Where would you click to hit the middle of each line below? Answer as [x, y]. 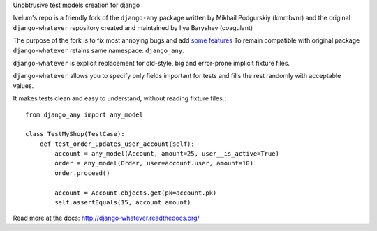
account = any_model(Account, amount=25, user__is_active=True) [167, 154]
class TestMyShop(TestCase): [75, 134]
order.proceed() [82, 173]
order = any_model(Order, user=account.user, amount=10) [154, 163]
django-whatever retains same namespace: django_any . [98, 50]
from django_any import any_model [84, 114]
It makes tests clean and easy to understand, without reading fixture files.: [119, 98]
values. [23, 85]
